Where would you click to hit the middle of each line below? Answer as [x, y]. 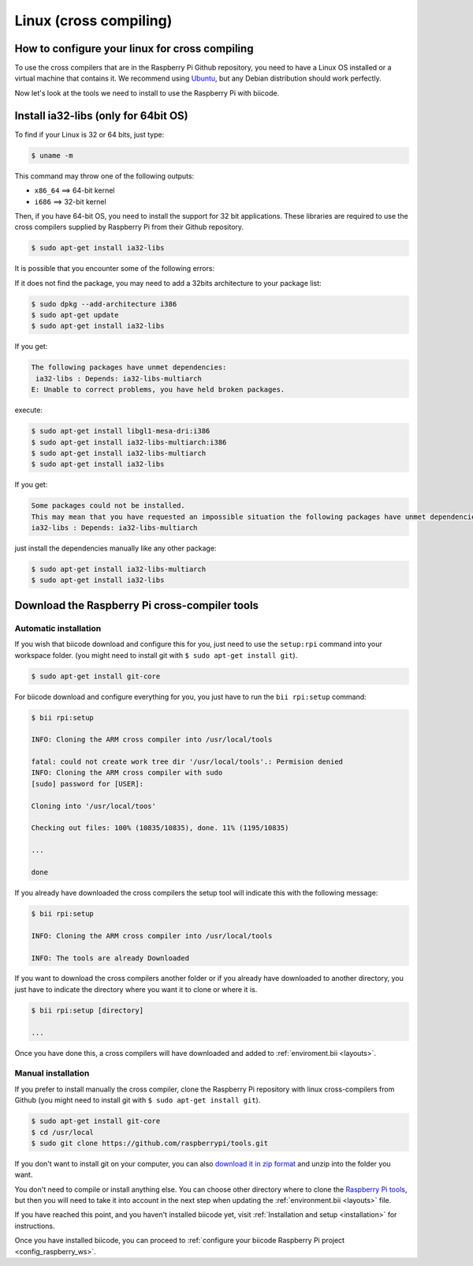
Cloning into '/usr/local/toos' [94, 806]
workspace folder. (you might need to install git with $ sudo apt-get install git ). [156, 655]
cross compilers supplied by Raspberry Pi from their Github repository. [129, 227]
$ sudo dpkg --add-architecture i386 [104, 304]
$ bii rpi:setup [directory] [88, 1010]
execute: [29, 410]
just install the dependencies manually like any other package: [115, 548]
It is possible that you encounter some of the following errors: [115, 269]
